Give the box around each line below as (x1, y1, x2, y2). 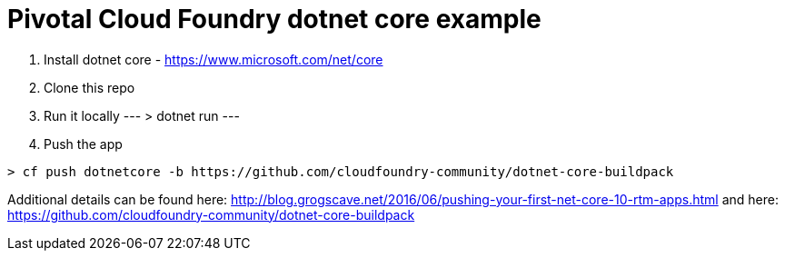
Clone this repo (44, 79, 135, 95)
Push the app (44, 135, 123, 152)
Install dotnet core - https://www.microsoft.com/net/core (44, 51, 383, 67)
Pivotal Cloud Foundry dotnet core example (7, 4, 542, 35)
